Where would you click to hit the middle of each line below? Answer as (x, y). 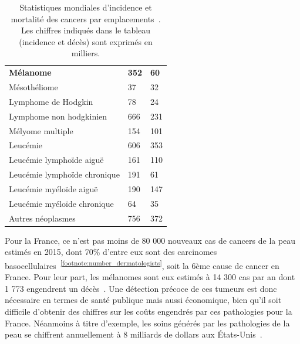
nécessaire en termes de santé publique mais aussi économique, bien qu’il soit (143, 300)
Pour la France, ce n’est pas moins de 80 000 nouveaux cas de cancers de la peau (150, 240)
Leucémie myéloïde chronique (61, 203)
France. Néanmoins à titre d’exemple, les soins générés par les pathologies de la (147, 323)
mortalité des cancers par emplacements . (86, 18)
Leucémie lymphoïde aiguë (56, 160)
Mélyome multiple (41, 130)
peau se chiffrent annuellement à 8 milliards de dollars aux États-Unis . (134, 334)
